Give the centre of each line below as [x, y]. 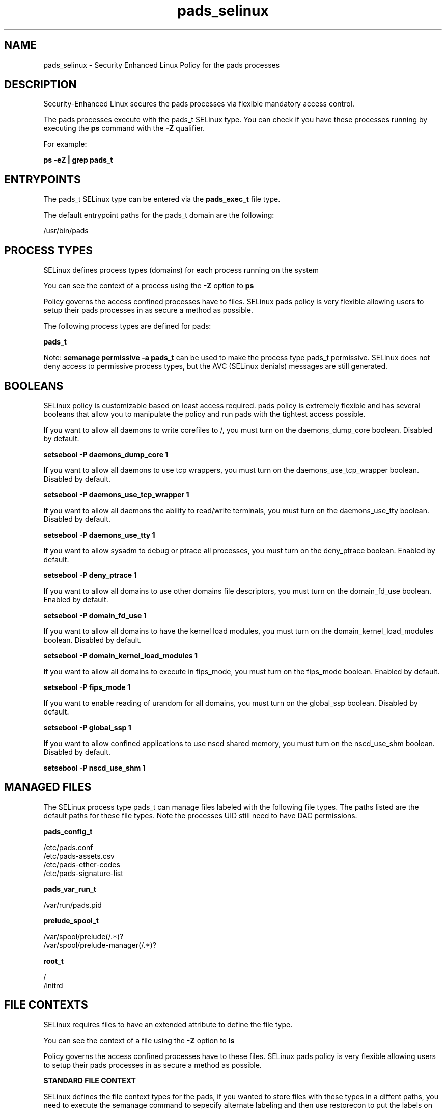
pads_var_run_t [70, 889]
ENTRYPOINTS [43, 179]
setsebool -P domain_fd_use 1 [95, 615]
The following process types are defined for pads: [127, 326]
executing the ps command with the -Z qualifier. [124, 128]
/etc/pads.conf [68, 847]
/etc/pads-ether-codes [82, 864]
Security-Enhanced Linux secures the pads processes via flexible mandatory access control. [199, 104]
